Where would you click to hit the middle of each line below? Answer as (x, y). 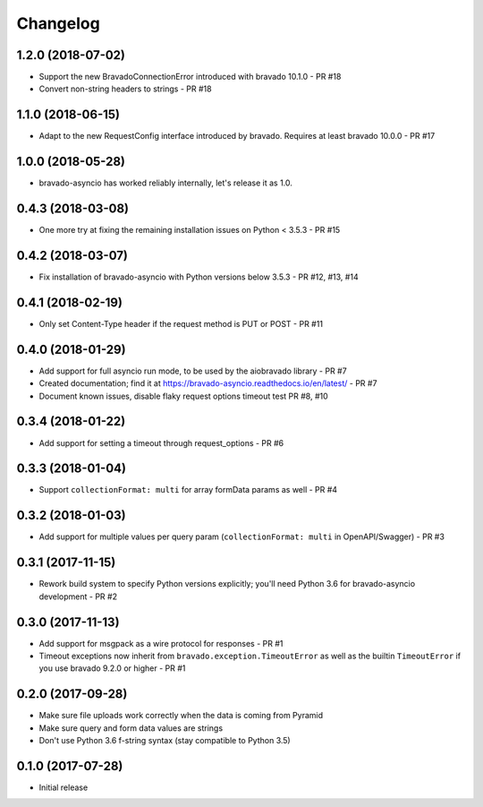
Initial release (64, 787)
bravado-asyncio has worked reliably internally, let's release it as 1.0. (165, 183)
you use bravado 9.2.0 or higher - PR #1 (112, 668)
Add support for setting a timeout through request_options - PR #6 (161, 442)
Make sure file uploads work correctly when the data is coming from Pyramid (181, 716)
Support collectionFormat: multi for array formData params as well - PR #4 (188, 490)
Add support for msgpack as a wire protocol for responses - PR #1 (161, 643)
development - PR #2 (78, 597)
